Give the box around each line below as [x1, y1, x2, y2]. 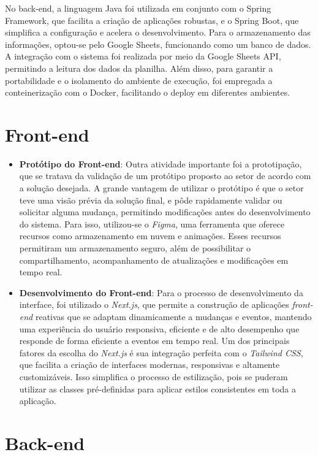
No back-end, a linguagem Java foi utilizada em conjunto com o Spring [5, 2, 271, 14]
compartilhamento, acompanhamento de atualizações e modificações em [19, 253, 289, 266]
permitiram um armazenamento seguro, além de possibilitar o [19, 242, 251, 254]
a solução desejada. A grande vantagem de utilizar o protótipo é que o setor [19, 182, 304, 194]
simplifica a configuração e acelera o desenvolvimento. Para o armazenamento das [5, 26, 311, 39]
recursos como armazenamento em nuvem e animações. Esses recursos [19, 229, 281, 242]
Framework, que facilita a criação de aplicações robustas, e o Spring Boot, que [5, 13, 299, 26]
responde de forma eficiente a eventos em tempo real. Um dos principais [19, 334, 290, 347]
